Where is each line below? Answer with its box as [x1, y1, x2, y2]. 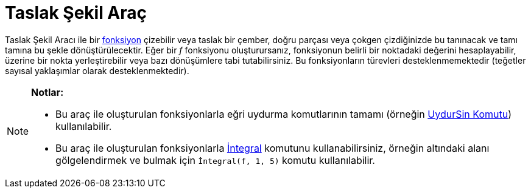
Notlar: [31, 86, 64, 98]
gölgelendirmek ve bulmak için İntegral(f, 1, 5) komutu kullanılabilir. [55, 154, 375, 166]
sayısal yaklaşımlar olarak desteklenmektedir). [5, 65, 189, 76]
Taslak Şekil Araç [5, 2, 147, 23]
